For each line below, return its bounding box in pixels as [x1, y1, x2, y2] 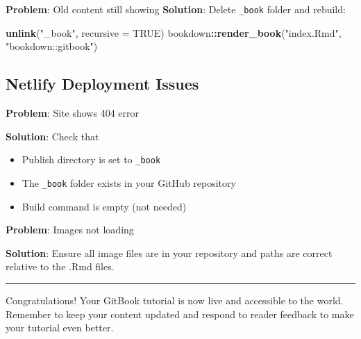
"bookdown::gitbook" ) [6, 39, 98, 53]
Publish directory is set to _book [22, 152, 161, 167]
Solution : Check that [6, 129, 99, 143]
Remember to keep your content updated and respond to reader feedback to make [6, 306, 354, 321]
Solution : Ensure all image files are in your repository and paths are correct [6, 245, 333, 260]
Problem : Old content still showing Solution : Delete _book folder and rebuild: [6, 2, 346, 16]
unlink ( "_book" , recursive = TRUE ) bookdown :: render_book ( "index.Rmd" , [6, 25, 342, 40]
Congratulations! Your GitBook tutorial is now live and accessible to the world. [6, 292, 344, 307]
